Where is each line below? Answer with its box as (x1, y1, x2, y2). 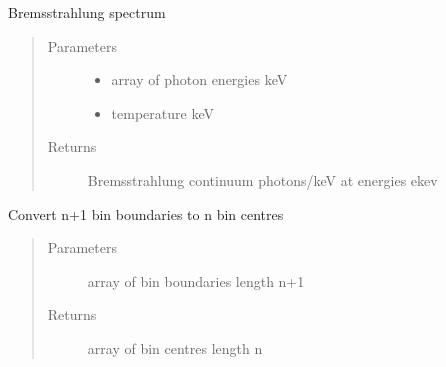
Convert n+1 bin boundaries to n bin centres (8, 203, 284, 224)
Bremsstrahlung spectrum (8, 2, 166, 22)
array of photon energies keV (111, 69, 288, 90)
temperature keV (111, 102, 214, 123)
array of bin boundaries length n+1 (87, 270, 305, 291)
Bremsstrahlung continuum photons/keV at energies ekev (87, 169, 438, 190)
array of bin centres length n (87, 337, 263, 358)
